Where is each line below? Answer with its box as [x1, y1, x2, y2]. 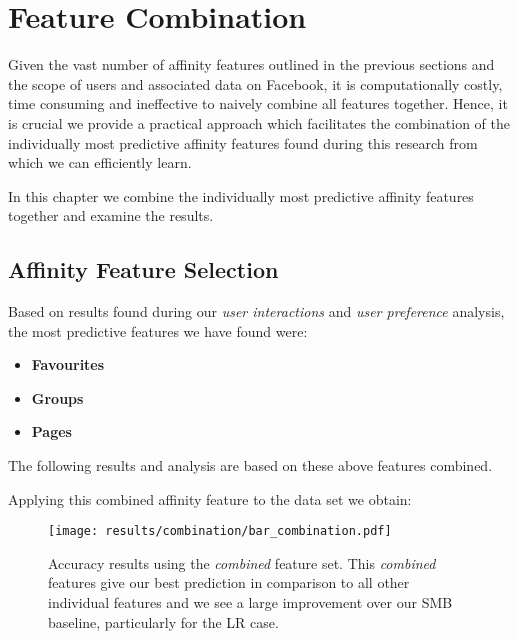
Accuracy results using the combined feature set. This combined [48, 552, 436, 573]
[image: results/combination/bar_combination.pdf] [48, 524, 392, 539]
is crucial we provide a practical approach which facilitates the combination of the [8, 112, 510, 133]
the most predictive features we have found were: [8, 320, 308, 341]
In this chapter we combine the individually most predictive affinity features [8, 185, 474, 206]
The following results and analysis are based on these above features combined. [8, 455, 493, 476]
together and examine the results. [8, 205, 214, 226]
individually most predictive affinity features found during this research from [8, 132, 478, 153]
